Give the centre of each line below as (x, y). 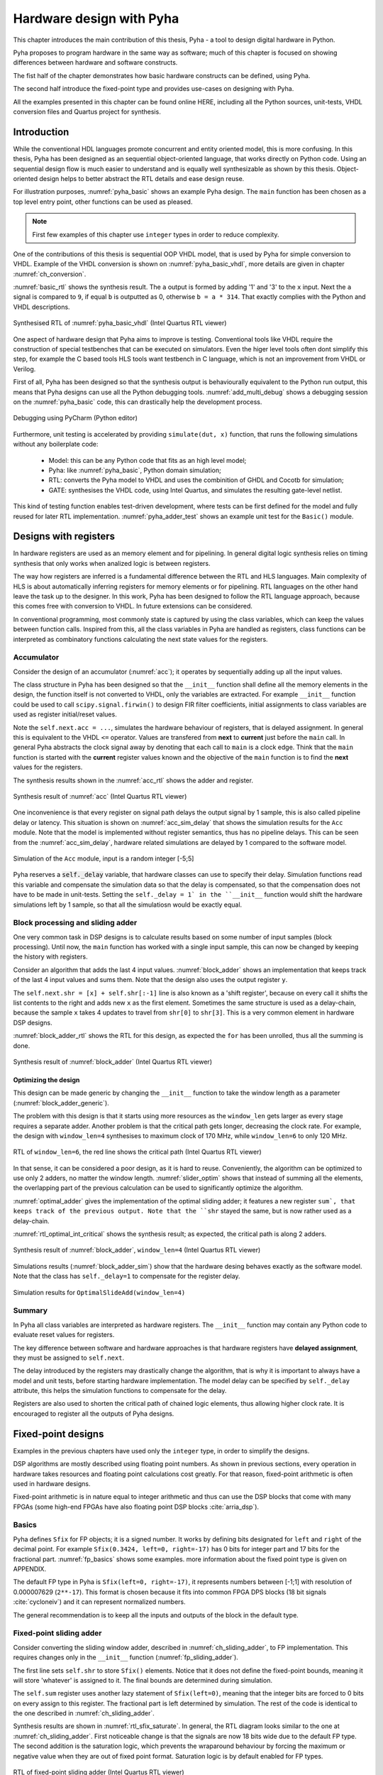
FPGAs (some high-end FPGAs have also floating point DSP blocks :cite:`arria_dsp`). (136, 1507)
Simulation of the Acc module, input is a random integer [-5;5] (104, 858)
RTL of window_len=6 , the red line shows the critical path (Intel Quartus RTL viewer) (137, 1152)
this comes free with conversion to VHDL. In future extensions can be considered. (133, 606)
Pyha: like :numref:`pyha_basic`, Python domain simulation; (135, 470)
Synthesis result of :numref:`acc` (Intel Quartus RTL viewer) (100, 796)
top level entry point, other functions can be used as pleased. (103, 202)
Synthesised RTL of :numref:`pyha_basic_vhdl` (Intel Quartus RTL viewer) (120, 323)
